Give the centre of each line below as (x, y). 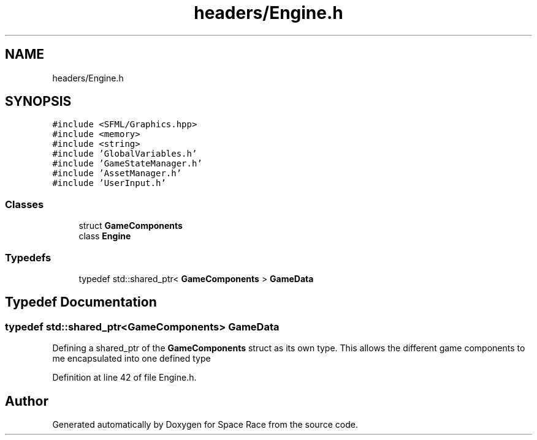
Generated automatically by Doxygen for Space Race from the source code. (205, 424)
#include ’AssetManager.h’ (117, 173)
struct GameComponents (131, 226)
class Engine (105, 236)
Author (27, 401)
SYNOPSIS (38, 102)
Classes (25, 204)
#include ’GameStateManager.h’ (127, 164)
